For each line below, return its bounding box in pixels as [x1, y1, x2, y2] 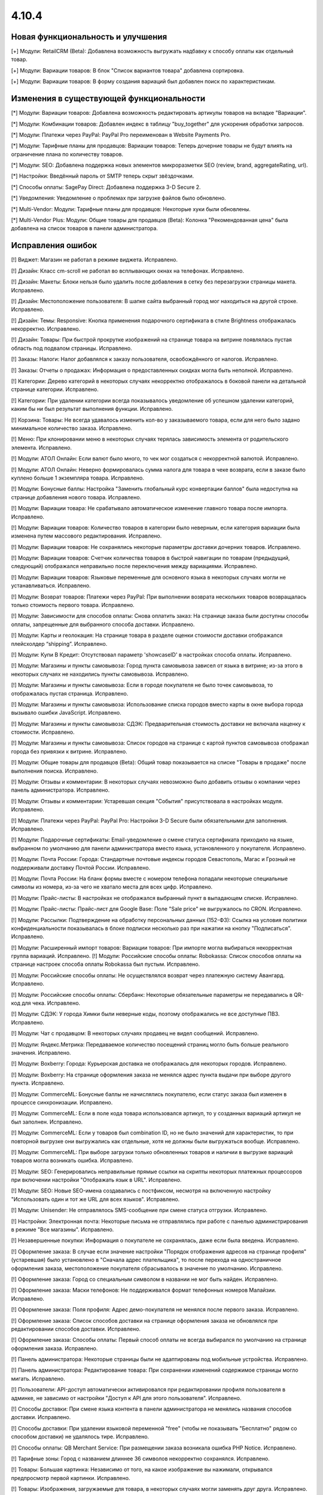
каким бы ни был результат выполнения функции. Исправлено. [11, 405, 173, 413]
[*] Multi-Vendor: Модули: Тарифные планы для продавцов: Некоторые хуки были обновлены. [11, 205, 251, 212]
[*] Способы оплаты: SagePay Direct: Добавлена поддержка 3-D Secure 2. [11, 183, 201, 191]
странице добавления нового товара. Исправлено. [11, 493, 142, 501]
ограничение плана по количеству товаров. [11, 150, 124, 158]
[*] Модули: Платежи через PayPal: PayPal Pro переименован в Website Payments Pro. [11, 131, 231, 138]
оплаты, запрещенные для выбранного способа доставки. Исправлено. [11, 621, 195, 628]
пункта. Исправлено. [11, 1079, 65, 1087]
